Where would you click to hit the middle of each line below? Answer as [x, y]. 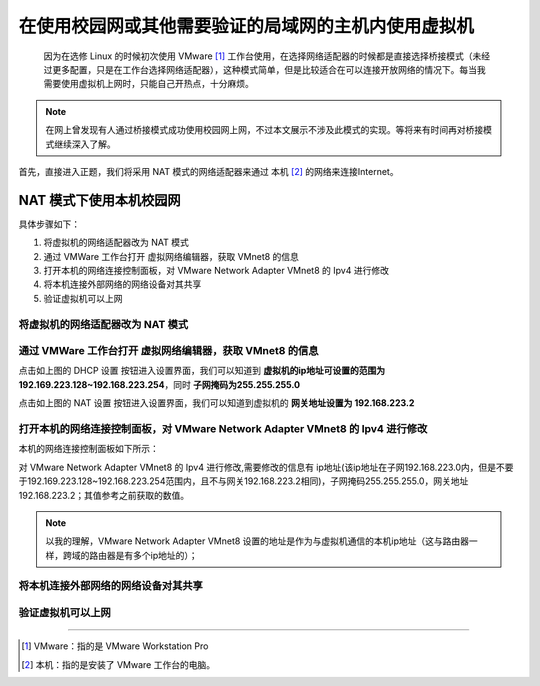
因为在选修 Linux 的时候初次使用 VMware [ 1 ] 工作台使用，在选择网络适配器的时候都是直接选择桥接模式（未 [262, 56]
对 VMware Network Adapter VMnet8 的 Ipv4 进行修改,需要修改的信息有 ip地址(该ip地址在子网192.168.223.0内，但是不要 [266, 467]
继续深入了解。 [84, 144]
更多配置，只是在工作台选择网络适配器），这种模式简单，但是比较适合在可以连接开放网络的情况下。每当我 [268, 69]
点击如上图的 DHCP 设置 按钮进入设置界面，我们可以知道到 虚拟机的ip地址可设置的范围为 [202, 371]
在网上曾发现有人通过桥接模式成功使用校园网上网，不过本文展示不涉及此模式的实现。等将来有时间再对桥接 [264, 130]
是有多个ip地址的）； [156, 555]
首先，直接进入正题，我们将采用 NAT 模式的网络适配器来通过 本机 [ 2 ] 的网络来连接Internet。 [208, 171]
